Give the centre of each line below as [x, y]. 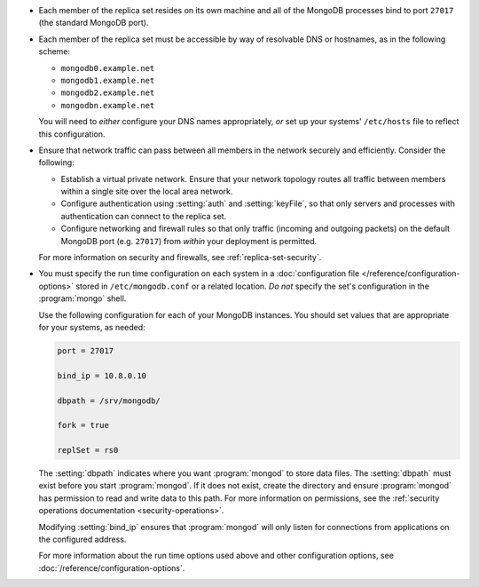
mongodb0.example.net [108, 68]
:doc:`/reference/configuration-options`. [112, 567]
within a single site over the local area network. [147, 192]
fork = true [83, 425]
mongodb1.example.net [108, 80]
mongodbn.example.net [108, 105]
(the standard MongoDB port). [94, 23]
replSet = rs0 [88, 450]
